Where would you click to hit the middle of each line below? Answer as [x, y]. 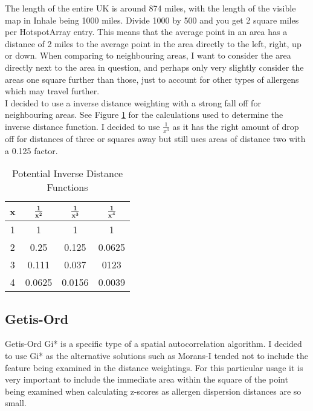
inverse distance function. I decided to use [82, 126]
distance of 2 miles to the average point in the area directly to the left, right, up [153, 43]
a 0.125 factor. [31, 150]
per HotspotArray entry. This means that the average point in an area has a [146, 32]
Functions [67, 187]
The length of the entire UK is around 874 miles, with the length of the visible [150, 8]
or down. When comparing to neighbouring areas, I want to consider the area [148, 55]
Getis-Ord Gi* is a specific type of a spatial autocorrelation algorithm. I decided [153, 344]
